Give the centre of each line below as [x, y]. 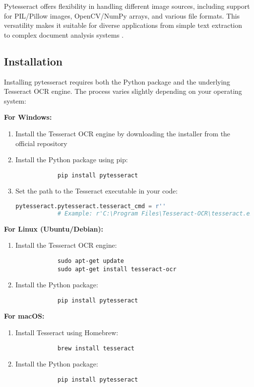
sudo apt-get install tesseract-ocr [117, 269]
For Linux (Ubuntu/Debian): [54, 228]
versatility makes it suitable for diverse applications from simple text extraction [123, 25]
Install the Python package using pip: [72, 160]
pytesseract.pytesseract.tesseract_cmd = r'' [91, 206]
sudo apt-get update [91, 261]
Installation [33, 61]
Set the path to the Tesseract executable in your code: [96, 191]
